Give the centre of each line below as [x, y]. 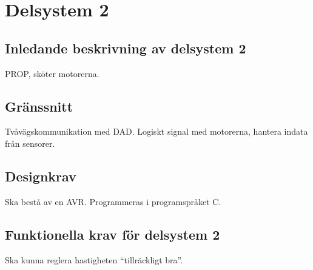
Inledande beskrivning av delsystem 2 [126, 48]
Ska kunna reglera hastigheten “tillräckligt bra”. [94, 259]
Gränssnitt [39, 106]
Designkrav [41, 176]
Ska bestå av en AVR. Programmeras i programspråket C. [113, 201]
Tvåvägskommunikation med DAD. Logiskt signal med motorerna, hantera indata [156, 131]
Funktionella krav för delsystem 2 [113, 234]
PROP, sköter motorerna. [52, 73]
